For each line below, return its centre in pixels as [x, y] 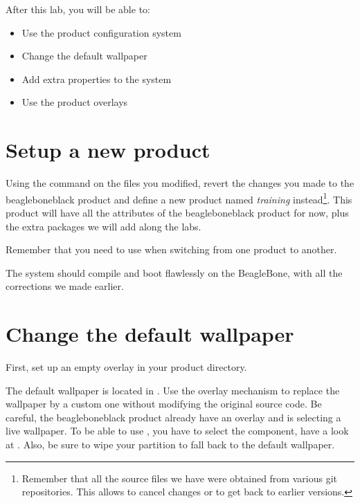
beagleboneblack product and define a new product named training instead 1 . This [179, 198]
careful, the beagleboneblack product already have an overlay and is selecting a [173, 417]
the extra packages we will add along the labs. [103, 226]
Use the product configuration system [101, 32]
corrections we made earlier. [65, 286]
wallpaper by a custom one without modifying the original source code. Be [164, 404]
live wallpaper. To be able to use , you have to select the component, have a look [177, 431]
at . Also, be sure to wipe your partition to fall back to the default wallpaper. [170, 444]
